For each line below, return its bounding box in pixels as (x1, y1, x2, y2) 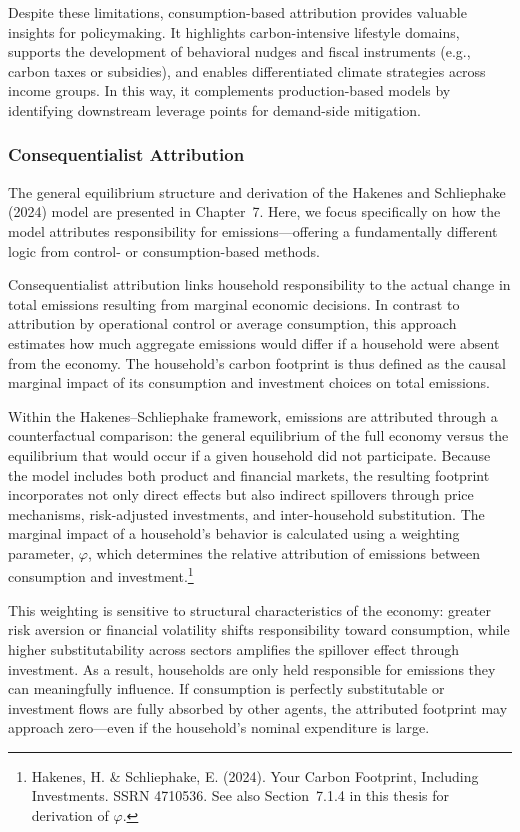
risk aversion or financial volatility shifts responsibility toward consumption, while (8, 619, 510, 640)
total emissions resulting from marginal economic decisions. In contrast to (8, 293, 460, 314)
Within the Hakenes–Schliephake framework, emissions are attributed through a (8, 405, 498, 426)
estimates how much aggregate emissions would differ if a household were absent (8, 332, 500, 353)
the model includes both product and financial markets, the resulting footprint (8, 464, 490, 485)
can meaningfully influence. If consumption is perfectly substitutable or (8, 678, 445, 699)
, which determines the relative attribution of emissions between (88, 542, 481, 563)
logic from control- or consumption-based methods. (8, 240, 320, 261)
